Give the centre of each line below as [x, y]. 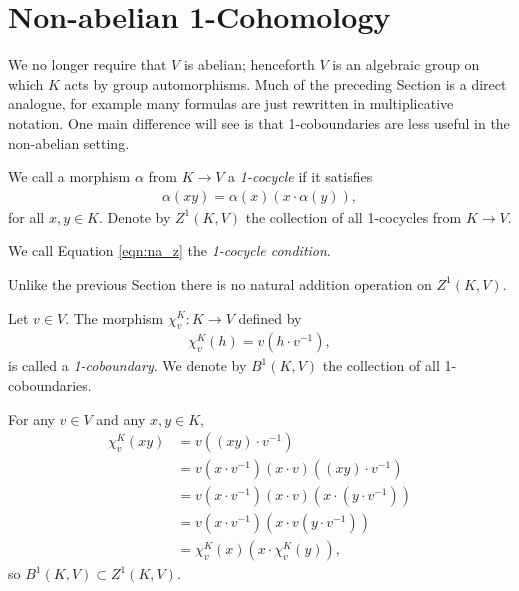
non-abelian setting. [69, 142]
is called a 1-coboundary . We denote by [127, 365]
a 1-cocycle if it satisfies [300, 176]
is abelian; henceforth [249, 64]
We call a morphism [69, 176]
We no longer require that [87, 64]
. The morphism [114, 317]
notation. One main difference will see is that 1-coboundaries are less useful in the [259, 122]
